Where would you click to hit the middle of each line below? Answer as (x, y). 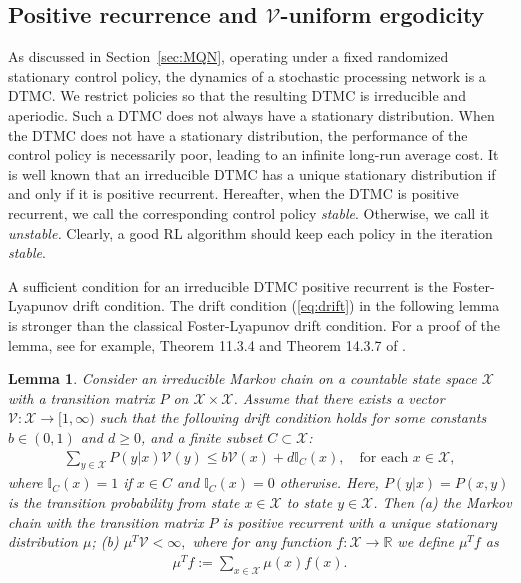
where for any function (262, 541)
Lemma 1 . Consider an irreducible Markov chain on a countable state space (242, 378)
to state (309, 501)
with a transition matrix (81, 397)
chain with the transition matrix (106, 521)
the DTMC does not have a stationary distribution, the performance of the (238, 134)
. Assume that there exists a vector (339, 397)
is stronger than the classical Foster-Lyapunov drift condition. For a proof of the (254, 324)
